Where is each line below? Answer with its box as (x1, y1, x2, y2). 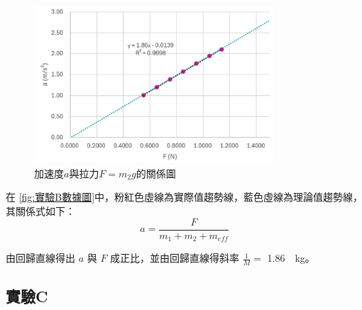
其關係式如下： (6, 204, 75, 218)
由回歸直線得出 (6, 250, 75, 265)
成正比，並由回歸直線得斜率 (110, 250, 240, 265)
